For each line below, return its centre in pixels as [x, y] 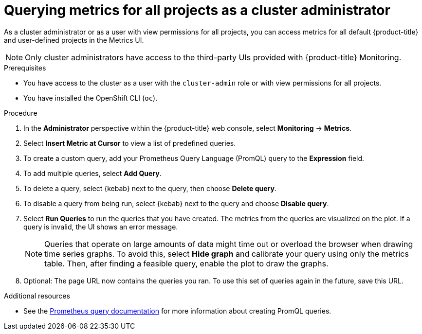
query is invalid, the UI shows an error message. [101, 227]
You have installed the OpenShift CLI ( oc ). [91, 98]
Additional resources [37, 296]
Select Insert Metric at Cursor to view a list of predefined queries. [130, 143]
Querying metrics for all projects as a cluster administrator [197, 10]
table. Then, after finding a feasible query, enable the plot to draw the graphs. [186, 263]
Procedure [21, 113]
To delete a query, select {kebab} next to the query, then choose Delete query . [150, 188]
